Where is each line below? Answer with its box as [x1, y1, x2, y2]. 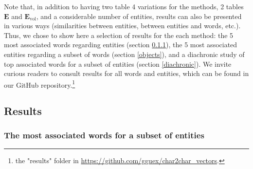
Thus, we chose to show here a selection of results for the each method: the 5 [4, 30, 234, 40]
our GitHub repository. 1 [4, 78, 75, 90]
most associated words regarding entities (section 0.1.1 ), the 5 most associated [4, 39, 237, 50]
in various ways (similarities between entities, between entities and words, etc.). [4, 20, 241, 31]
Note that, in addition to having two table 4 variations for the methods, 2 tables [4, 1, 244, 11]
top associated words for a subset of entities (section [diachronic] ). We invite [4, 58, 232, 69]
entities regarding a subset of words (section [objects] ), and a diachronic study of [4, 49, 245, 59]
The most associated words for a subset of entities [4, 129, 204, 141]
